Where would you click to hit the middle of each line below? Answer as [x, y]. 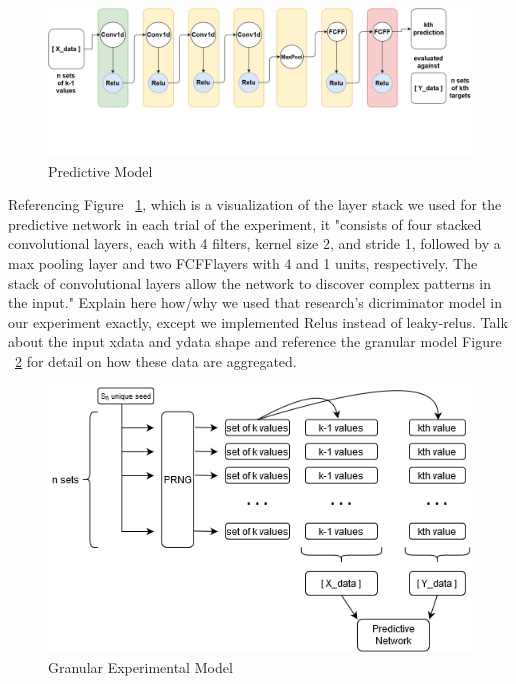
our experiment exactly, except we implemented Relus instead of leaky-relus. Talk [258, 321]
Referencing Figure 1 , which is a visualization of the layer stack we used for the [255, 204]
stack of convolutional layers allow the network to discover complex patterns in [250, 282]
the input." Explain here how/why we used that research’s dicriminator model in [255, 302]
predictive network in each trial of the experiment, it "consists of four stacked [245, 223]
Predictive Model [100, 170]
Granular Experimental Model [140, 666]
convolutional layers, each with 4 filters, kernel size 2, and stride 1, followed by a [254, 243]
